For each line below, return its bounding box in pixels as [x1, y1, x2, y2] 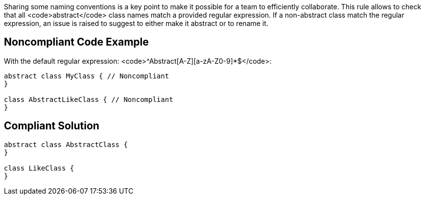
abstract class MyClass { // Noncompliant [4, 72, 169, 80]
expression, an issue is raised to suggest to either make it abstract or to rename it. [4, 19, 268, 27]
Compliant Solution [4, 120, 99, 132]
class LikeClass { [4, 164, 74, 172]
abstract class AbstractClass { [4, 140, 128, 149]
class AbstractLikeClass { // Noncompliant [4, 95, 173, 103]
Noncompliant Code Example [4, 36, 149, 49]
